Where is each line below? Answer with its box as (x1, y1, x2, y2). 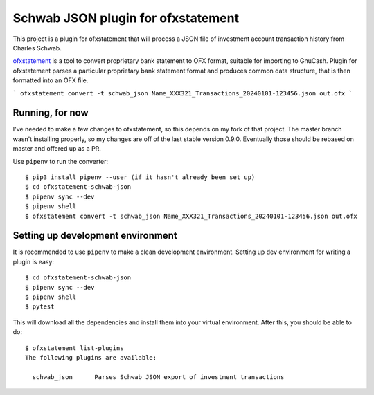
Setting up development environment (12, 230, 177, 241)
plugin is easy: (12, 257, 55, 266)
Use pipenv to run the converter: (12, 157, 109, 165)
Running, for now (12, 107, 89, 119)
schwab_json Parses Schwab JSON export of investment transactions (32, 373, 285, 380)
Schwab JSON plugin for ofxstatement (12, 10, 239, 26)
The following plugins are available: (25, 353, 157, 361)
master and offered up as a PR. (12, 145, 102, 153)
